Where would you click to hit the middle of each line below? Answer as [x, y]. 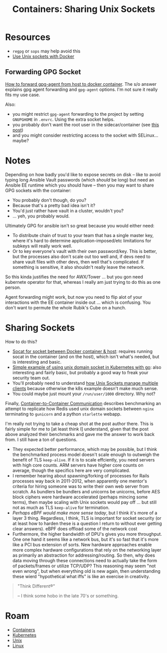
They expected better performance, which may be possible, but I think [84, 449]
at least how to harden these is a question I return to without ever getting [87, 523]
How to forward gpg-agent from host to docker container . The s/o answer [81, 84]
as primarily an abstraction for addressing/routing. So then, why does [84, 555]
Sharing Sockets [40, 327]
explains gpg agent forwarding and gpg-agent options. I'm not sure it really [82, 89]
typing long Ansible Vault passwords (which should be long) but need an [80, 180]
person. [13, 287]
